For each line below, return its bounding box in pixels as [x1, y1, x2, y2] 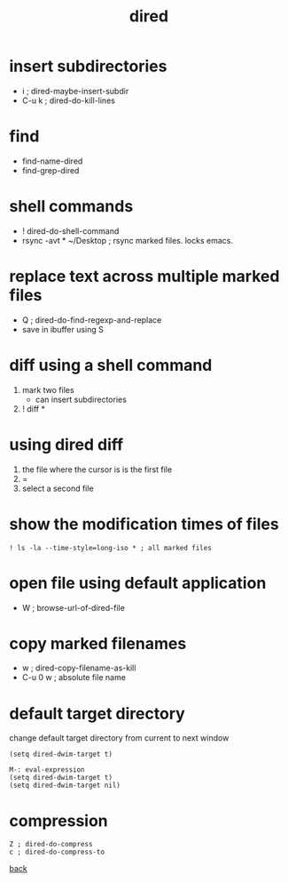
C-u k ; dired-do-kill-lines [21, 95, 115, 106]
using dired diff [9, 434, 124, 454]
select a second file [21, 483, 95, 493]
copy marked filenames [9, 633, 187, 653]
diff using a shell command [9, 355, 213, 375]
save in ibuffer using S [21, 324, 104, 334]
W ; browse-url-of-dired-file [21, 602, 126, 613]
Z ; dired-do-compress [9, 840, 93, 849]
